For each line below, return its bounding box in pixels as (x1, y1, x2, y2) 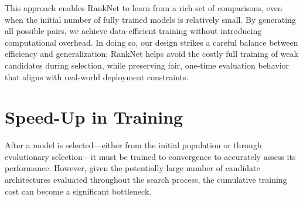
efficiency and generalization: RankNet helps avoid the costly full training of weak (5, 47, 298, 60)
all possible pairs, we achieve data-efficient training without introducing (5, 25, 262, 37)
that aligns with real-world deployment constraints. (5, 70, 189, 83)
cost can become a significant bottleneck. (5, 185, 152, 197)
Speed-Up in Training (5, 105, 183, 129)
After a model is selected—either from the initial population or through (5, 139, 262, 151)
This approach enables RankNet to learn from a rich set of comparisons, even (5, 2, 282, 13)
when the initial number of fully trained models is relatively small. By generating (5, 13, 296, 25)
